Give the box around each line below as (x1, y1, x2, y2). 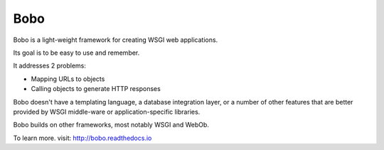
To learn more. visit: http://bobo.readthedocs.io (13, 134, 152, 142)
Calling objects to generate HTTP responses (31, 85, 161, 93)
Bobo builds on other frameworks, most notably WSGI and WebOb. (13, 121, 210, 129)
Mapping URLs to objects (31, 75, 105, 83)
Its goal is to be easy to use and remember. (13, 48, 140, 57)
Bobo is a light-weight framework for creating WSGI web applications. (13, 36, 218, 44)
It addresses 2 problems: (13, 61, 87, 70)
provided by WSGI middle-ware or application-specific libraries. (13, 107, 201, 116)
